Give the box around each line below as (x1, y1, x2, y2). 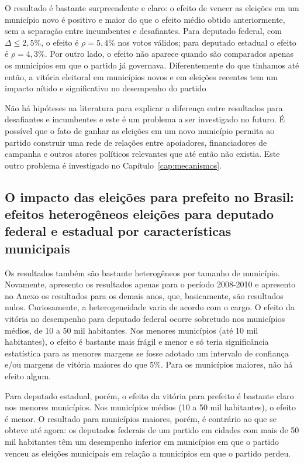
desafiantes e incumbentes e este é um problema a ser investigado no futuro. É (5, 113, 285, 125)
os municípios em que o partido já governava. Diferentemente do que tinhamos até (5, 59, 299, 71)
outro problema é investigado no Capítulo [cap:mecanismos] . (5, 159, 222, 171)
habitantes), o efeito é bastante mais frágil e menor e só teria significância (5, 335, 269, 348)
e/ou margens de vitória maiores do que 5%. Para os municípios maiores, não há (5, 358, 293, 371)
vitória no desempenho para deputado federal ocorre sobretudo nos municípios (5, 313, 285, 325)
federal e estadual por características (5, 222, 232, 240)
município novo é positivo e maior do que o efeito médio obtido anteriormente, (5, 13, 285, 25)
